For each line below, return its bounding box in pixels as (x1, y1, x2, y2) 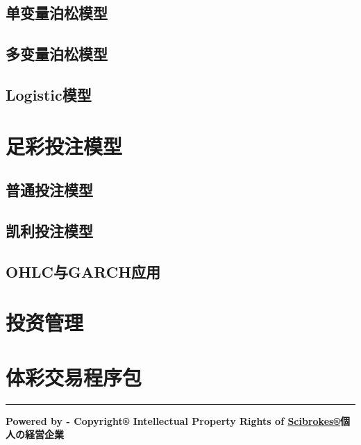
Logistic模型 (6, 83, 92, 105)
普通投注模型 (6, 179, 93, 201)
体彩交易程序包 (6, 362, 142, 391)
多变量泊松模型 (6, 43, 108, 65)
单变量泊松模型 (6, 2, 108, 24)
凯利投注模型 (6, 219, 93, 241)
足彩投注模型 (6, 131, 123, 160)
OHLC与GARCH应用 (6, 260, 161, 282)
